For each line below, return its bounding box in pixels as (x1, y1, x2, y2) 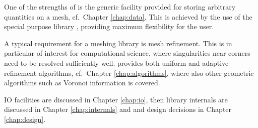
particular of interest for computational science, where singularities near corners (4, 48, 250, 58)
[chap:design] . (4, 113, 46, 124)
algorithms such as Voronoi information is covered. (4, 77, 160, 88)
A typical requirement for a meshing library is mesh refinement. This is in (4, 38, 232, 48)
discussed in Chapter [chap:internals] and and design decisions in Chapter (4, 104, 232, 114)
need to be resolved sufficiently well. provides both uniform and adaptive (4, 57, 229, 68)
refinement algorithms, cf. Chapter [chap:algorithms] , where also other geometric (4, 67, 254, 78)
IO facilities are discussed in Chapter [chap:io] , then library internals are (4, 94, 228, 104)
